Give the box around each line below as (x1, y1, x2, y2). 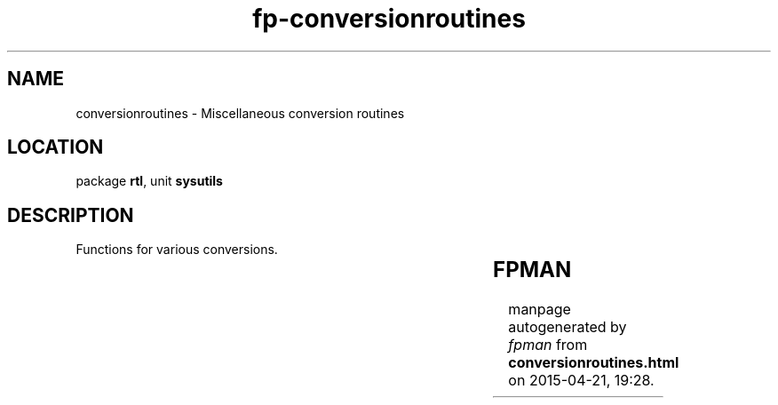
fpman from (508, 336, 588, 354)
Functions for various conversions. (75, 242, 278, 258)
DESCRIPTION (7, 203, 134, 226)
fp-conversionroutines (252, 4, 526, 34)
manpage (508, 300, 571, 319)
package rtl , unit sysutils (75, 173, 223, 189)
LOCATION (7, 136, 104, 159)
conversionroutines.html (508, 353, 679, 372)
